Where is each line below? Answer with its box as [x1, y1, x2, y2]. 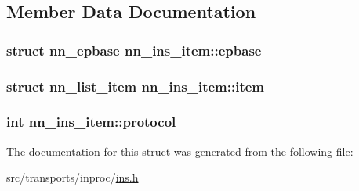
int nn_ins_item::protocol [6, 112, 176, 132]
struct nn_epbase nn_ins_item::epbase [6, 40, 262, 59]
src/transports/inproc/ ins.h [6, 169, 139, 186]
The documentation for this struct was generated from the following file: [6, 142, 354, 159]
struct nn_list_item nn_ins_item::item [6, 76, 265, 95]
